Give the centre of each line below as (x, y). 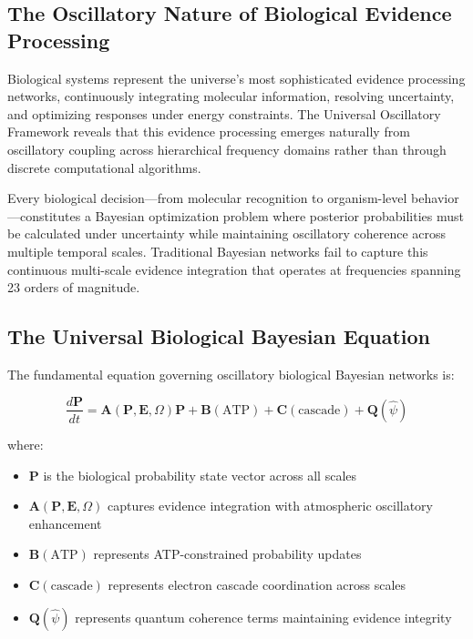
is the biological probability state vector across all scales (200, 475)
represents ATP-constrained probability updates (227, 554)
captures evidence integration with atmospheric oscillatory (270, 506)
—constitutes (44, 215)
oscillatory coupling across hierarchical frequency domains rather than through (227, 149)
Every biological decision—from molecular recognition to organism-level (207, 198)
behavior (435, 198)
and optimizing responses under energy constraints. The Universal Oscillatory (224, 113)
